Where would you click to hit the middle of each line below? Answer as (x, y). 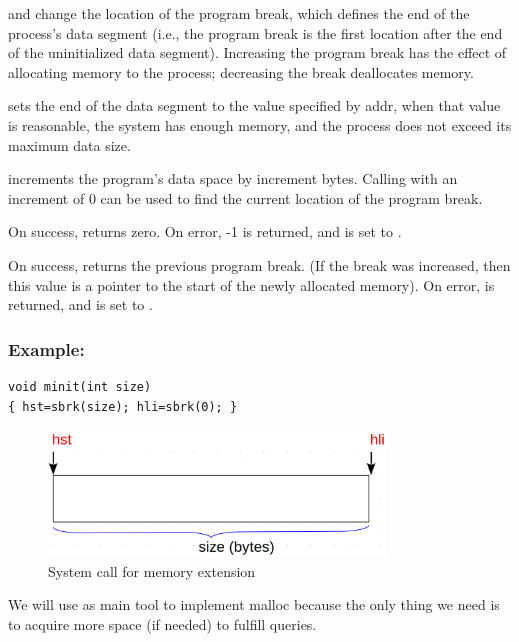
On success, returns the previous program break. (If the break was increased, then (259, 264)
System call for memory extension (152, 570)
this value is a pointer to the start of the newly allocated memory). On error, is (251, 284)
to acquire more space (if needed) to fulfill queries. (162, 623)
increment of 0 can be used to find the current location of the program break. (245, 197)
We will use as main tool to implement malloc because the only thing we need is (254, 604)
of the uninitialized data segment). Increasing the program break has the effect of (257, 52)
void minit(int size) (80, 386)
